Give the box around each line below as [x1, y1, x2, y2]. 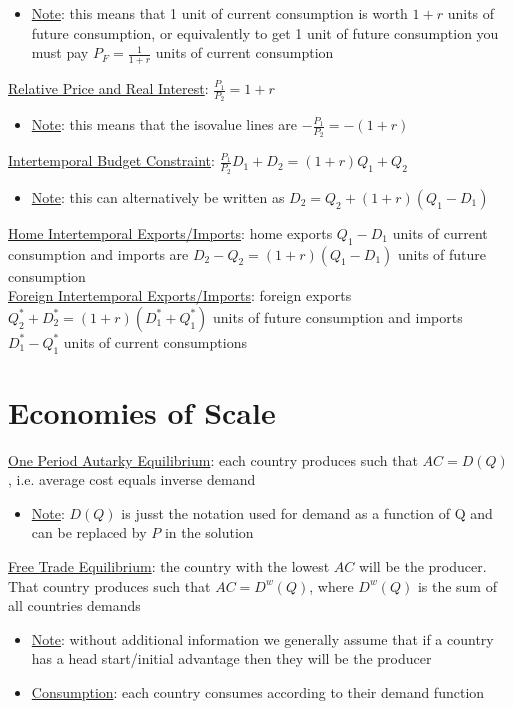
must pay [31, 42, 89, 63]
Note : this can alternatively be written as [31, 186, 285, 207]
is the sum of [417, 575, 497, 596]
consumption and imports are [8, 243, 189, 264]
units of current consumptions [63, 331, 247, 352]
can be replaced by [31, 522, 147, 543]
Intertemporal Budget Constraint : [8, 150, 215, 171]
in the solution [164, 522, 254, 543]
